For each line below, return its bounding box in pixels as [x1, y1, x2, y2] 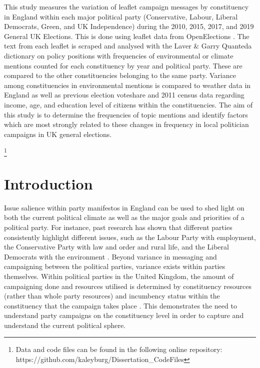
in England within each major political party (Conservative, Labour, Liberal [4, 11, 238, 21]
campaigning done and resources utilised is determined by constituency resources [4, 280, 251, 291]
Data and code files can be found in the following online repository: [15, 344, 222, 354]
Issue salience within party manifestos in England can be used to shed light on [4, 202, 244, 212]
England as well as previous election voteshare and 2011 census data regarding [4, 89, 244, 100]
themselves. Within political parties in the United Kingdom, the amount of [4, 270, 234, 281]
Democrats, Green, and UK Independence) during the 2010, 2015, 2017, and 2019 [4, 21, 254, 31]
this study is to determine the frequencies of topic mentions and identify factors [4, 109, 248, 119]
